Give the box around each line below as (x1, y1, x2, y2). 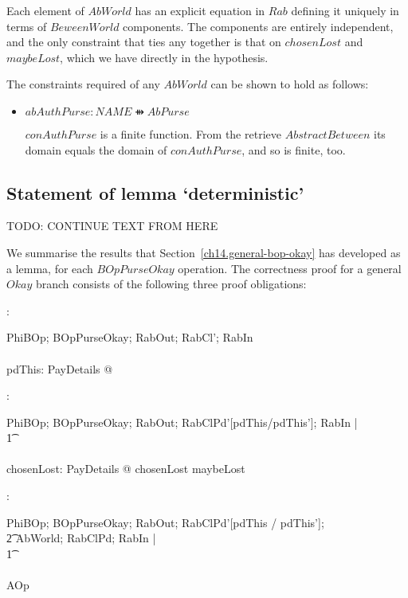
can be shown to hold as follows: (210, 76, 369, 92)
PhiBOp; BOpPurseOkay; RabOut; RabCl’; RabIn (6, 329, 253, 346)
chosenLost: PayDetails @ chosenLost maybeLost (6, 460, 245, 477)
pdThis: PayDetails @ (6, 360, 113, 377)
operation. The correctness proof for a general (178, 260, 402, 276)
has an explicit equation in (135, 2, 265, 18)
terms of (6, 18, 47, 34)
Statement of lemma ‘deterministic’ (6, 180, 304, 205)
